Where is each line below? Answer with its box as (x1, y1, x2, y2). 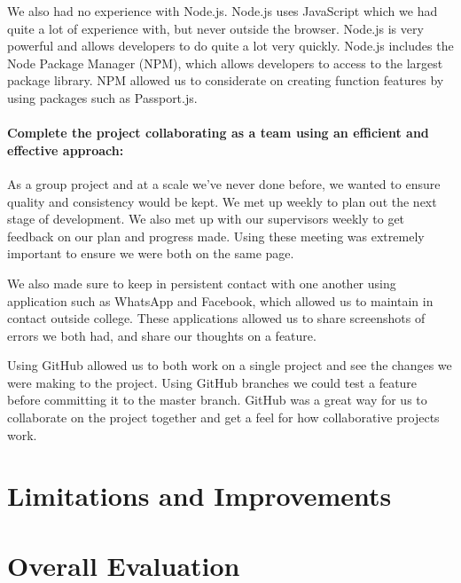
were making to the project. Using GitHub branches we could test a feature (7, 373, 418, 391)
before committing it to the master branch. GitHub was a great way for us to (7, 390, 427, 409)
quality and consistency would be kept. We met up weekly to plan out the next (7, 192, 437, 210)
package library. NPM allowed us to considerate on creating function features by (7, 71, 444, 90)
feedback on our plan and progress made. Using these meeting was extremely (7, 226, 425, 245)
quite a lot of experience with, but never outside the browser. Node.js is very (7, 19, 424, 37)
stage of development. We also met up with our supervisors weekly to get (7, 209, 405, 228)
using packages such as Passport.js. (7, 88, 198, 106)
